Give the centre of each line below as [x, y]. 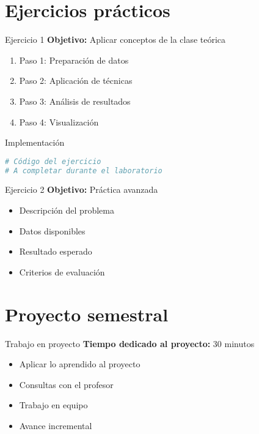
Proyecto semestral [87, 314]
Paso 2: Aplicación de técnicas [76, 80]
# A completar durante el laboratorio [84, 170]
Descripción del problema [67, 210]
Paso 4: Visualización [59, 122]
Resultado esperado [56, 251]
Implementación [35, 142]
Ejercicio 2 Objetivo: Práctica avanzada [82, 189]
